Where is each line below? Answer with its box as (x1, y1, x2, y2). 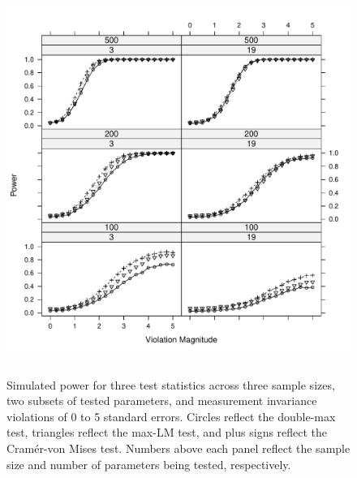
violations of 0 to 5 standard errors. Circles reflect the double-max (6, 407, 336, 424)
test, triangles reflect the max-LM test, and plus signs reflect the (6, 424, 328, 441)
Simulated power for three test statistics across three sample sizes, (6, 376, 335, 393)
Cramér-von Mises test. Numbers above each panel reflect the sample (6, 439, 351, 456)
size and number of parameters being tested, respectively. (6, 455, 291, 472)
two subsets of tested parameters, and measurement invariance (6, 392, 317, 409)
